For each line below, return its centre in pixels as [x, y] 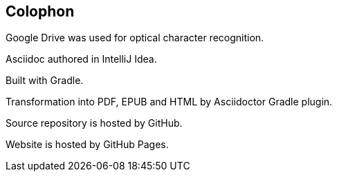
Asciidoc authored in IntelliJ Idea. [81, 59]
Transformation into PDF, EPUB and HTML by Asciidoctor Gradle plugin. [169, 102]
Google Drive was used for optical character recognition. [135, 38]
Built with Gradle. [45, 81]
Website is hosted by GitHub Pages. [87, 145]
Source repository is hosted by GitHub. [94, 123]
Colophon [40, 11]
